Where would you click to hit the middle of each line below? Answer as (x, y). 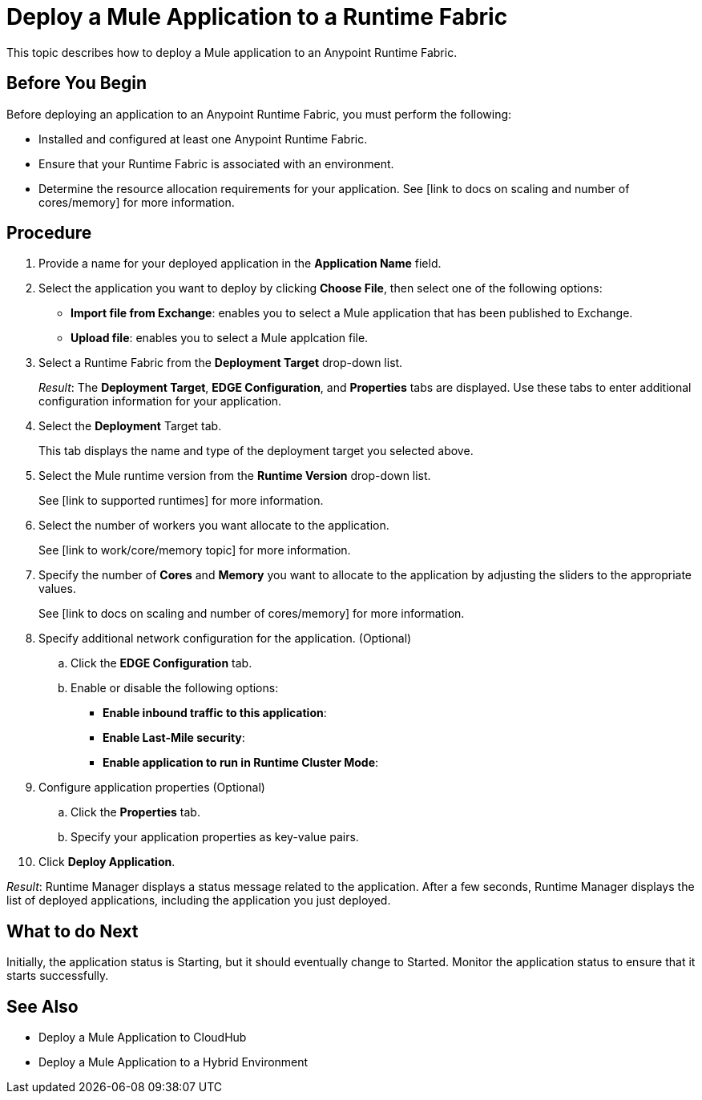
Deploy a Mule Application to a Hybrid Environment (173, 1062)
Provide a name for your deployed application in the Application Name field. (240, 264)
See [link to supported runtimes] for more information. (181, 501)
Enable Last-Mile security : (174, 738)
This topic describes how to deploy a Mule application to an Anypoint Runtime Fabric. (232, 52)
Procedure (49, 233)
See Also (42, 1006)
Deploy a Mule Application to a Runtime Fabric (257, 17)
